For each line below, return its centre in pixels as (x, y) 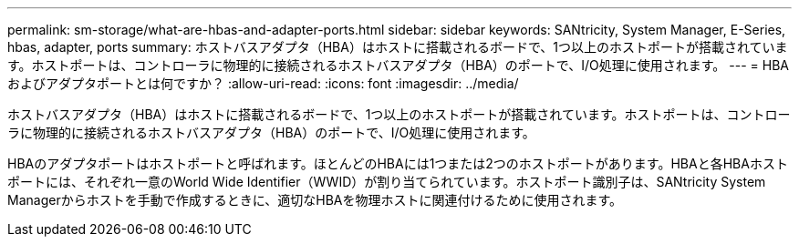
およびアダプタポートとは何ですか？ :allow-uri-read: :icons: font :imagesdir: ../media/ (263, 83)
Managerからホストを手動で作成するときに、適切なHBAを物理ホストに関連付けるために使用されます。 (315, 200)
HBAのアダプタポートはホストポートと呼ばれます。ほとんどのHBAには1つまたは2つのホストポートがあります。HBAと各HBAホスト (398, 163)
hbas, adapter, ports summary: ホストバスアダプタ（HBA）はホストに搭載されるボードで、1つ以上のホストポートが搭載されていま (398, 47)
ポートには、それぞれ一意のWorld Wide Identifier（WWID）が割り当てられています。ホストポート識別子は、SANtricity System (387, 182)
